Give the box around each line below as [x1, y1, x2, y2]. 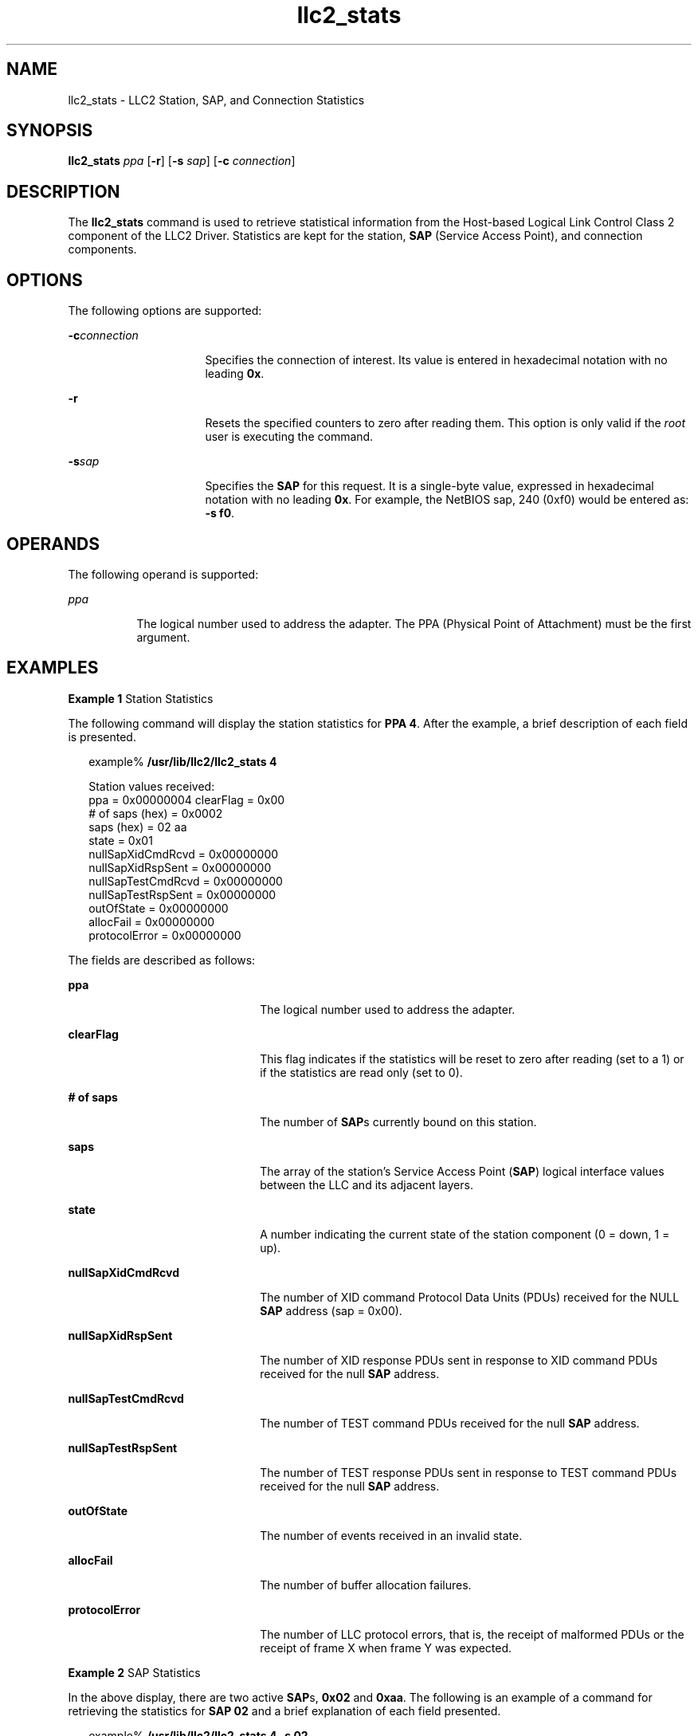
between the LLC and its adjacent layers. [260, 1177, 473, 1192]
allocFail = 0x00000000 [88, 914, 215, 929]
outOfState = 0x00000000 [88, 901, 229, 915]
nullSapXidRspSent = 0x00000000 [88, 860, 272, 874]
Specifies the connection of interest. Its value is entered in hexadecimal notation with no [205, 353, 668, 367]
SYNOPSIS [6, 120, 93, 141]
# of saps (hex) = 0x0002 [88, 806, 223, 820]
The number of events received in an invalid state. [260, 1528, 523, 1542]
